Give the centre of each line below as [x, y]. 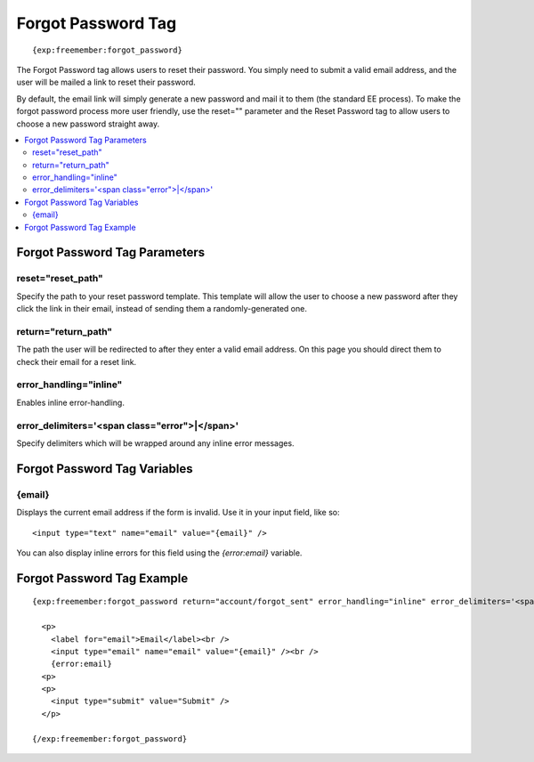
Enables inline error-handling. [70, 402]
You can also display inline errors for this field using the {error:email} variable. [159, 553]
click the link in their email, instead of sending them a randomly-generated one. [162, 309]
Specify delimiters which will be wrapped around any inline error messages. [155, 443]
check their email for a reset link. [77, 361]
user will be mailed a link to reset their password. [106, 82]
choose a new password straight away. [88, 124]
